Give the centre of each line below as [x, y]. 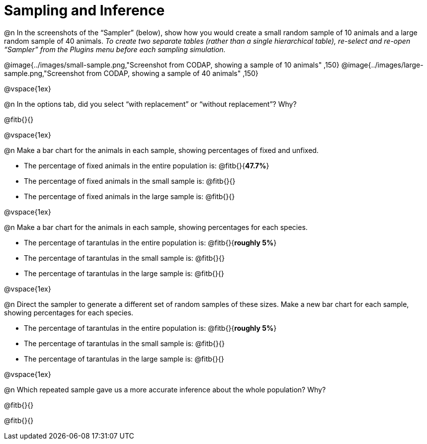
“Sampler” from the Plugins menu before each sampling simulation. [115, 49]
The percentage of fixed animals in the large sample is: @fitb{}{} [129, 196]
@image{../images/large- [382, 65]
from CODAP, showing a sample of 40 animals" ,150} [172, 73]
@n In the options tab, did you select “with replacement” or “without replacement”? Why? [150, 104]
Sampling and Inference [85, 10]
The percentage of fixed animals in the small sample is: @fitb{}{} [130, 181]
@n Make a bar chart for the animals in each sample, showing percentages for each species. [156, 227]
